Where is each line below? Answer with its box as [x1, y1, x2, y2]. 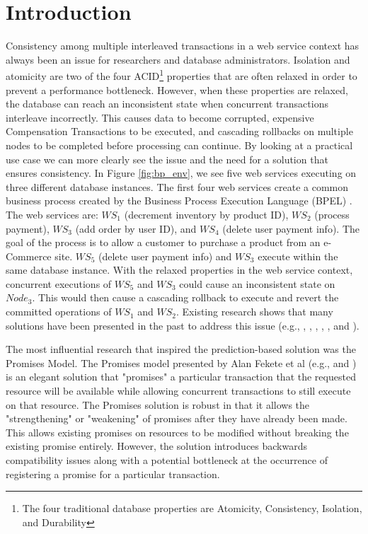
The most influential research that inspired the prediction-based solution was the [6, 342, 356, 356]
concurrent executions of [6, 276, 112, 291]
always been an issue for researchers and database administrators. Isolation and [6, 52, 350, 66]
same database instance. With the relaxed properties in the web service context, [6, 262, 353, 277]
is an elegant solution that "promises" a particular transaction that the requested [6, 369, 356, 384]
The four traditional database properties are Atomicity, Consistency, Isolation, [22, 501, 362, 516]
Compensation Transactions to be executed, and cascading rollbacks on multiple [6, 124, 353, 139]
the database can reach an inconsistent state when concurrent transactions [6, 96, 328, 111]
